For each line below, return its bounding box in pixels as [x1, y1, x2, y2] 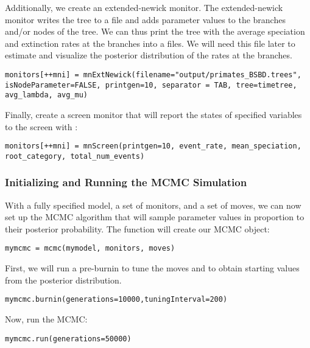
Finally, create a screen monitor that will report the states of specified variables [5, 108, 302, 120]
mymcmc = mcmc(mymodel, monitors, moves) [5, 244, 175, 253]
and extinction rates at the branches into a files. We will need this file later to [5, 37, 295, 49]
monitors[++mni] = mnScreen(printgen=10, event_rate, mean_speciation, [5, 142, 301, 151]
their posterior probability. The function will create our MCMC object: [5, 222, 270, 235]
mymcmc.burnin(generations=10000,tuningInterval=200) [5, 295, 228, 304]
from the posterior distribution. [5, 273, 122, 286]
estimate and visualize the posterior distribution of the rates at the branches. [5, 49, 292, 61]
